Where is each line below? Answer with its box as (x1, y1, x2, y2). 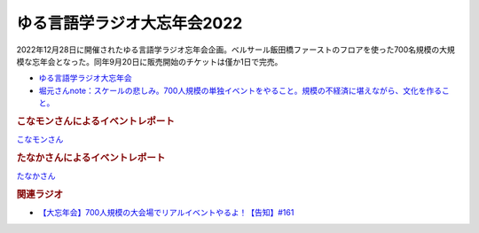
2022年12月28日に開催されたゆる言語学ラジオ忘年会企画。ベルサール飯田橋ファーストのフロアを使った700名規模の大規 (16, 44, 456, 55)
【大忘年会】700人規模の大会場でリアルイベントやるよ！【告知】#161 (38, 207, 294, 218)
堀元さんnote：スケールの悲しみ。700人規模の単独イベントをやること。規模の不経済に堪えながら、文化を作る (38, 85, 443, 96)
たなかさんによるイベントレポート (16, 151, 166, 164)
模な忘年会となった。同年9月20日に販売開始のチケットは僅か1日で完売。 (16, 56, 283, 66)
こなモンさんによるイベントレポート (16, 115, 175, 128)
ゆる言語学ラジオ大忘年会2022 (16, 13, 243, 33)
